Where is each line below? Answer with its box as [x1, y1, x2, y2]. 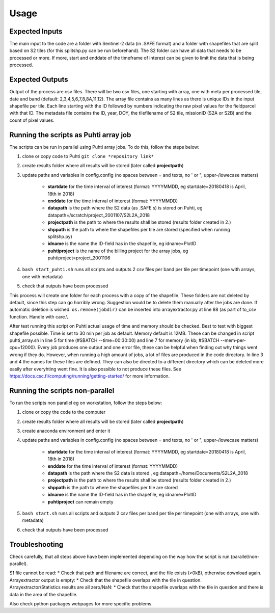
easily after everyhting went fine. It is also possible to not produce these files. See [9, 366, 182, 372]
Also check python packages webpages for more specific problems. [9, 600, 153, 606]
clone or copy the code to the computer [22, 409, 106, 415]
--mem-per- [220, 337, 246, 343]
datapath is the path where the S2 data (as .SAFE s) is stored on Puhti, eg [47, 205, 203, 211]
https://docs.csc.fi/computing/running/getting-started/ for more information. [9, 372, 170, 379]
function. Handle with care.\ [9, 313, 68, 319]
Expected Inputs [9, 27, 63, 36]
